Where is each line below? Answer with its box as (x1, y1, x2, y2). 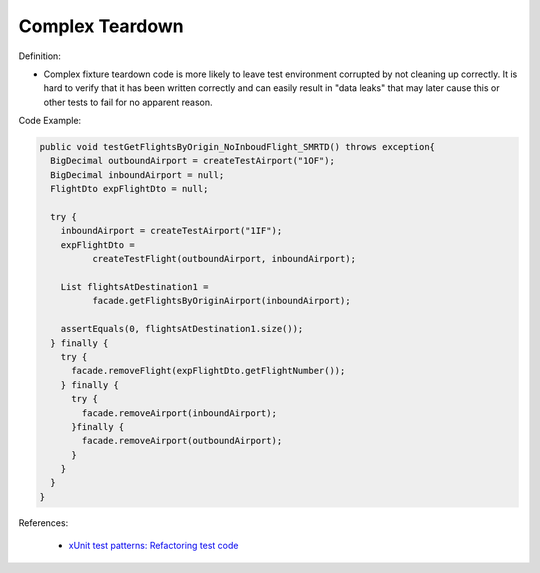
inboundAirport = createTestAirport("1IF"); (60, 225, 283, 237)
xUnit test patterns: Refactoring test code (68, 540, 239, 552)
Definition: (18, 50, 62, 62)
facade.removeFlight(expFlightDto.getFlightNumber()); (71, 365, 346, 377)
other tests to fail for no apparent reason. (43, 96, 213, 108)
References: (18, 516, 69, 529)
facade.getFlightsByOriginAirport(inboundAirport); (91, 295, 351, 307)
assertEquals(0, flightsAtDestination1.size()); (60, 323, 304, 335)
